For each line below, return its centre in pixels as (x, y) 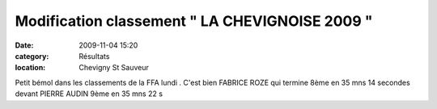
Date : (24, 45)
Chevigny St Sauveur (114, 68)
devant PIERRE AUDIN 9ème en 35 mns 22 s (89, 94)
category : (32, 56)
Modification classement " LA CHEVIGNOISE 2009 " (194, 21)
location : (30, 68)
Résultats (94, 56)
